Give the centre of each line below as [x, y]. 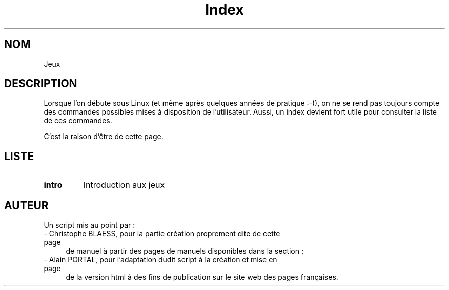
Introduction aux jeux [124, 185]
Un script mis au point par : [89, 225]
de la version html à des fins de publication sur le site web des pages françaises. [202, 277]
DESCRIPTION [41, 84]
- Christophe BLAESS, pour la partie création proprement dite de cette [162, 234]
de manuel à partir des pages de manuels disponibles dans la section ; [185, 251]
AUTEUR [26, 205]
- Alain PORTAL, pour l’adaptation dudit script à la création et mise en [160, 260]
